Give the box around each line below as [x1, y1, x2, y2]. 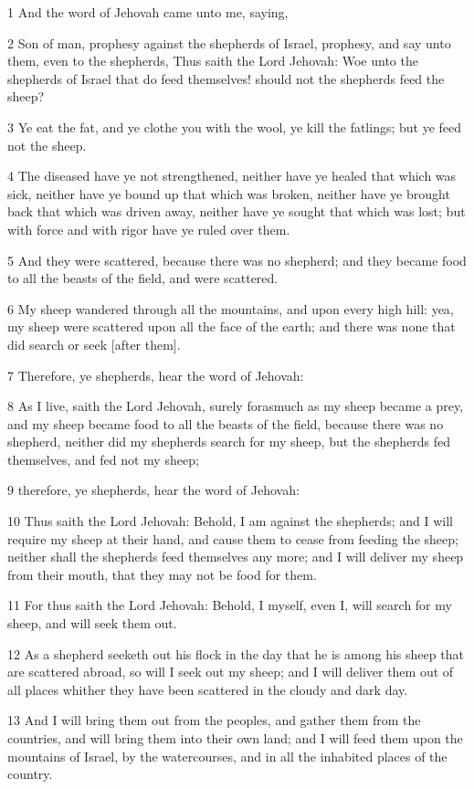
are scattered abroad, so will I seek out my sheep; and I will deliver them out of [7, 662, 454, 681]
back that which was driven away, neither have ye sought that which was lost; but [7, 202, 466, 221]
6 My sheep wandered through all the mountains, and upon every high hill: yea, [7, 299, 454, 318]
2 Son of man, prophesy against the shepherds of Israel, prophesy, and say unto [7, 33, 451, 52]
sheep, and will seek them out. [7, 614, 177, 633]
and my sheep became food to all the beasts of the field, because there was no [7, 414, 444, 433]
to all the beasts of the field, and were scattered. [7, 268, 279, 288]
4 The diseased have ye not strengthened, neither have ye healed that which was [7, 166, 457, 185]
